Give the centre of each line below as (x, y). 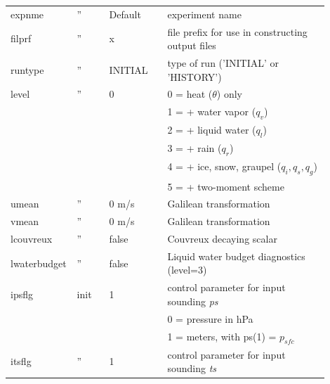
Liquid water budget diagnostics (236, 256)
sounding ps (193, 301)
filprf (21, 38)
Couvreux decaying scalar (222, 239)
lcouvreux (32, 239)
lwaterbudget (39, 263)
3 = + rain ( (194, 148)
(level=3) (187, 270)
